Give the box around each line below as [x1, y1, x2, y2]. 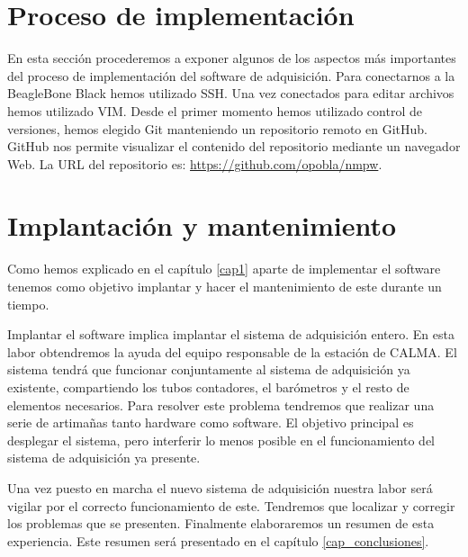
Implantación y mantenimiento [7, 207, 397, 244]
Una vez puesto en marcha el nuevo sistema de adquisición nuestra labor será [7, 478, 433, 497]
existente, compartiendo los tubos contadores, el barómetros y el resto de [7, 377, 409, 396]
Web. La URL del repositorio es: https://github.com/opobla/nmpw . [7, 154, 382, 173]
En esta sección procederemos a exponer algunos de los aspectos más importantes [7, 49, 456, 67]
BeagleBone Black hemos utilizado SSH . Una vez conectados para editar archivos [7, 84, 454, 103]
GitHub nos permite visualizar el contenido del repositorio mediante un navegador [7, 137, 461, 156]
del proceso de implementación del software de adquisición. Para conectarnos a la [7, 66, 455, 85]
